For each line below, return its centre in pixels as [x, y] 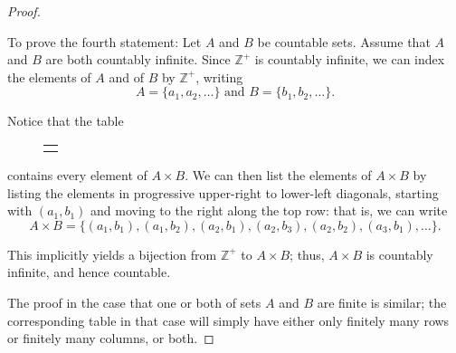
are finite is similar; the [382, 302]
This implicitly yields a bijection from [112, 254]
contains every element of [77, 174]
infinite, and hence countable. [89, 272]
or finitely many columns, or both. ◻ [111, 338]
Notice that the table [66, 121]
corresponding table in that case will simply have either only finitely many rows [228, 320]
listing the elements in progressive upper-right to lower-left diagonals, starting [223, 192]
